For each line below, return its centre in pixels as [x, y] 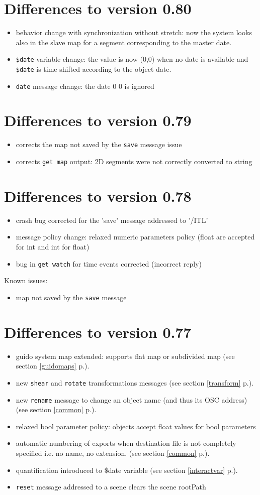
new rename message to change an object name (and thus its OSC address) [132, 399]
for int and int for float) [53, 247]
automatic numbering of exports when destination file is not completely [126, 443]
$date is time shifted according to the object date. [94, 69]
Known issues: [26, 280]
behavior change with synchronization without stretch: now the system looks [134, 32]
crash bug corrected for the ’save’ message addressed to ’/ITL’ [112, 220]
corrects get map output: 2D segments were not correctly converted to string [134, 161]
